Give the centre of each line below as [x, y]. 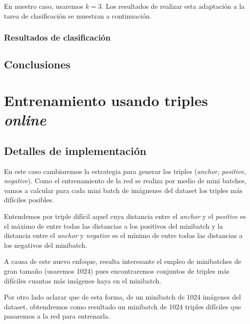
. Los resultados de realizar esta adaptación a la [173, 6]
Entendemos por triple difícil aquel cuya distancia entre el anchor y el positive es [125, 216]
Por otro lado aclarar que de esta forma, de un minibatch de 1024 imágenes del [123, 297]
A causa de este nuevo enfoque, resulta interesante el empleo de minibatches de [123, 261]
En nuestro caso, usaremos [44, 6]
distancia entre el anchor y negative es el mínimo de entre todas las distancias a [123, 235]
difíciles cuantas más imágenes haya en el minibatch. [83, 280]
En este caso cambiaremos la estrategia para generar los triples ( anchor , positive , [125, 171]
